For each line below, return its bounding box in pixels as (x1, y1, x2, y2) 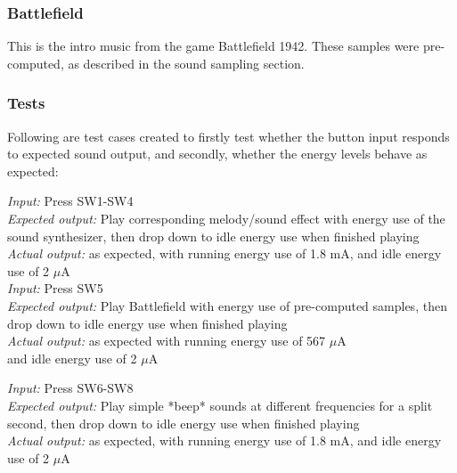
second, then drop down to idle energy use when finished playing (7, 413, 360, 432)
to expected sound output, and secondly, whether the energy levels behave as (7, 144, 428, 163)
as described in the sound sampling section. (68, 53, 305, 72)
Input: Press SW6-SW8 (7, 379, 134, 397)
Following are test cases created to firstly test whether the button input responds (7, 126, 450, 145)
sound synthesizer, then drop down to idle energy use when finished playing (7, 226, 420, 245)
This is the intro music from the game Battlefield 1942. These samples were (7, 37, 420, 55)
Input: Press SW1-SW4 (7, 192, 134, 210)
